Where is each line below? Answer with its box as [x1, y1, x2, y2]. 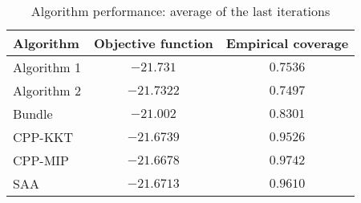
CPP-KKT [13, 128, 74, 146]
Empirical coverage [225, 34, 349, 52]
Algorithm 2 [13, 81, 81, 99]
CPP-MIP [13, 151, 70, 169]
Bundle [13, 104, 53, 123]
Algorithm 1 [13, 58, 81, 76]
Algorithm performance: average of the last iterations [30, 2, 331, 20]
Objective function [93, 34, 213, 52]
